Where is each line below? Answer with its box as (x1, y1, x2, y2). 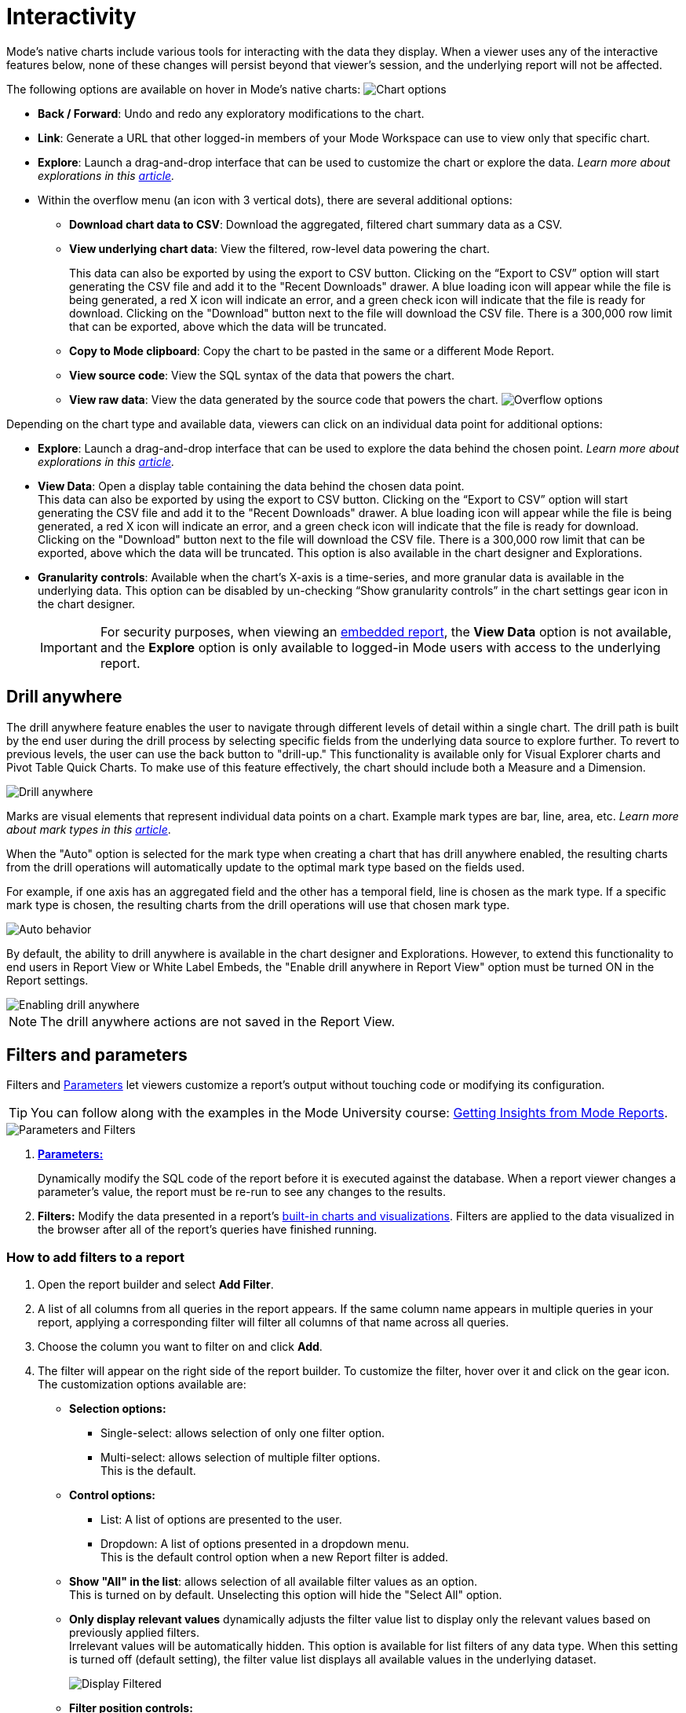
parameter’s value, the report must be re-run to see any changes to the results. (38, 1185, 446, 1199)
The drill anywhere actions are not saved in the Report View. (40, 1013, 396, 1029)
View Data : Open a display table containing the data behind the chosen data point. (38, 479, 465, 493)
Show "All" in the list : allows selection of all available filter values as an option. (69, 1575, 478, 1589)
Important (40, 639, 97, 655)
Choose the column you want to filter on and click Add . (38, 1340, 323, 1354)
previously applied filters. (69, 1626, 200, 1640)
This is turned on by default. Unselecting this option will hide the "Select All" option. (69, 1588, 502, 1602)
